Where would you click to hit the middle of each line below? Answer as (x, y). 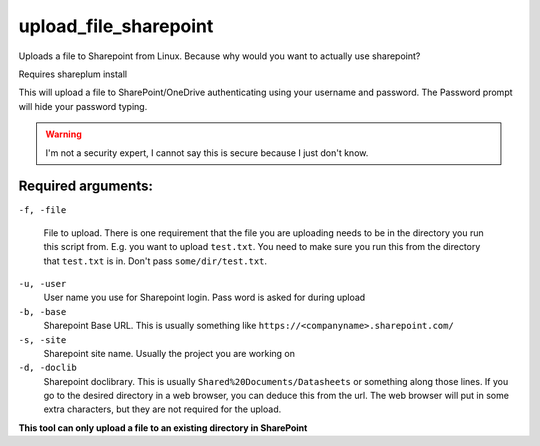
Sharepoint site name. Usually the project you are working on (169, 353)
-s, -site (42, 339)
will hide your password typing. (83, 106)
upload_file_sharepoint (116, 26)
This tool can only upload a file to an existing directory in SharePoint (163, 427)
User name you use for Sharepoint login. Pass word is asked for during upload (204, 297)
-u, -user (42, 283)
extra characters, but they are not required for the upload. (162, 409)
